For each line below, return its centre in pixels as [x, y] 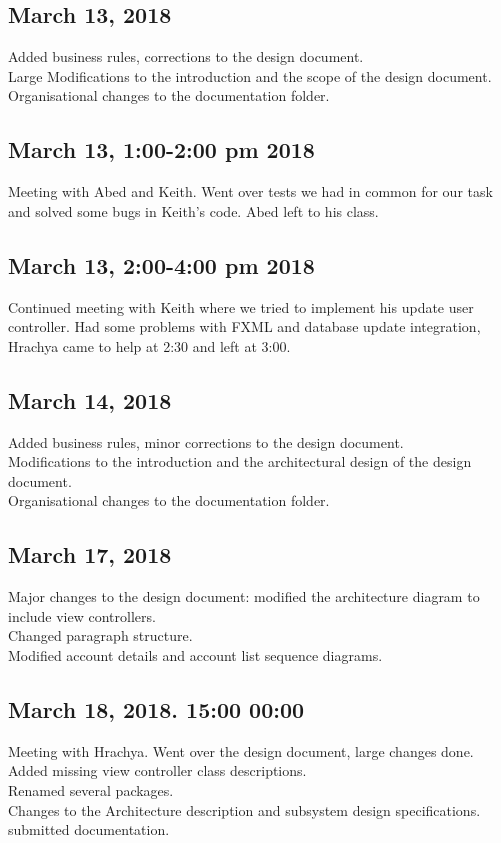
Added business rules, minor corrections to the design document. [206, 441]
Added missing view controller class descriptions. [157, 770]
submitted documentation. [89, 829]
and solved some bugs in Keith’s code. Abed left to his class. [193, 210]
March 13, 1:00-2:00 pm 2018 [161, 149]
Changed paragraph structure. [100, 635]
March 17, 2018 [90, 554]
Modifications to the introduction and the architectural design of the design [240, 461]
